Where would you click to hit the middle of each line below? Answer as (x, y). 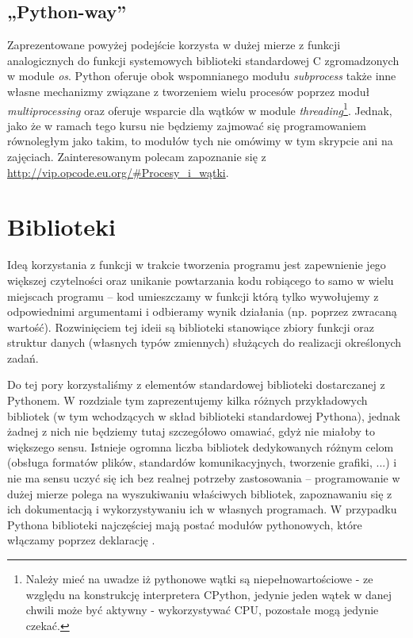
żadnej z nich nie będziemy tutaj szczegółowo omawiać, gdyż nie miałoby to (191, 431)
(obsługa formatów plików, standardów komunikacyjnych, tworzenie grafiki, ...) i (202, 462)
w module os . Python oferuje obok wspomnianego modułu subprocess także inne (202, 76)
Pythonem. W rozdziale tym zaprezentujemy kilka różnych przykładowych (187, 400)
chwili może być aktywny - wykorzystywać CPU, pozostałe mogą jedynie (202, 610)
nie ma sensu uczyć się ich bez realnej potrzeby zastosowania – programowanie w (204, 478)
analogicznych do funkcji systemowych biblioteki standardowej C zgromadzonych (203, 60)
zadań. (23, 357)
